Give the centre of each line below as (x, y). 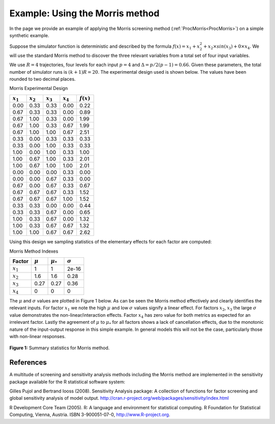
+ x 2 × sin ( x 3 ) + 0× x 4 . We (231, 47)
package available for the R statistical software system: (67, 382)
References (28, 363)
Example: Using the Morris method (85, 13)
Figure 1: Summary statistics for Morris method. (60, 348)
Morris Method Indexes (34, 251)
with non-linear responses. (38, 336)
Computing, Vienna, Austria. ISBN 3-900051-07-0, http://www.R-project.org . (90, 415)
